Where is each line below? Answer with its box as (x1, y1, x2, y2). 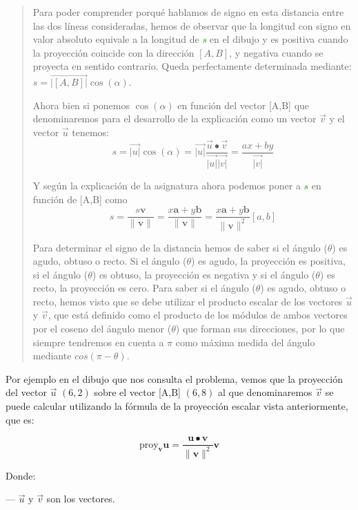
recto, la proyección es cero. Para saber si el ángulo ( (32, 281, 256, 295)
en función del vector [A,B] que (177, 97, 310, 112)
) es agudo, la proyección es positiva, (190, 254, 346, 268)
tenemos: (72, 124, 110, 139)
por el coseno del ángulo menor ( (32, 321, 172, 336)
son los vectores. (46, 491, 115, 506)
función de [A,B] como (32, 191, 128, 206)
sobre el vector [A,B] (94, 385, 181, 399)
